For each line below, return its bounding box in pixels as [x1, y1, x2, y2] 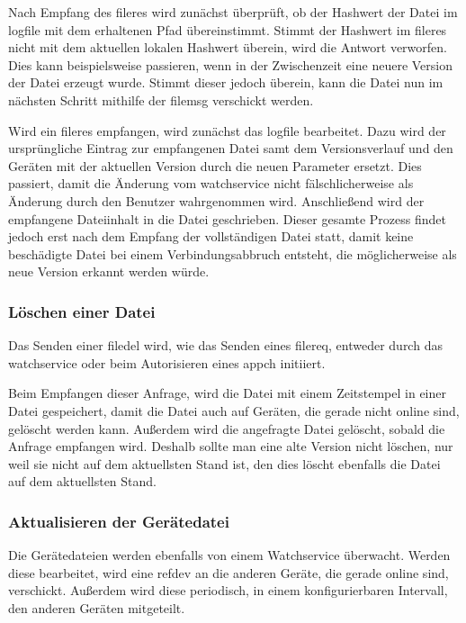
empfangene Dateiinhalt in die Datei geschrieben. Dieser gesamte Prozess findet [8, 209, 446, 228]
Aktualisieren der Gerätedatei [8, 510, 229, 532]
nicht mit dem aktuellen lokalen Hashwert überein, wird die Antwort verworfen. [8, 38, 447, 57]
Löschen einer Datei [8, 300, 156, 322]
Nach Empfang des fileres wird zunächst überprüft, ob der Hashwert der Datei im [8, 3, 458, 21]
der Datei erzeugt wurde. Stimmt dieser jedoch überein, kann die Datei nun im [8, 73, 444, 92]
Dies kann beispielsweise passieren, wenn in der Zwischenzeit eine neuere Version [8, 55, 453, 74]
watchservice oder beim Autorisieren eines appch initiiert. [8, 353, 326, 372]
